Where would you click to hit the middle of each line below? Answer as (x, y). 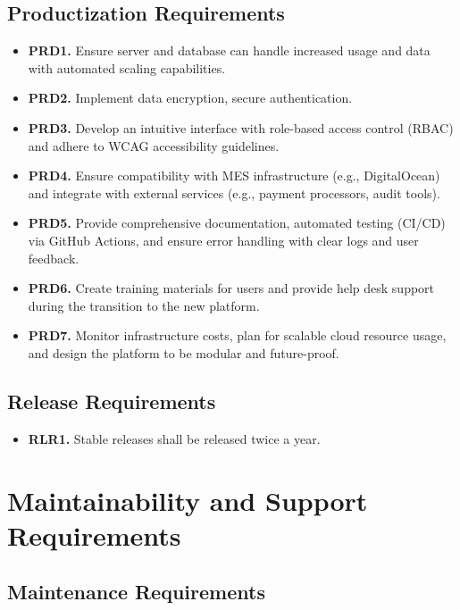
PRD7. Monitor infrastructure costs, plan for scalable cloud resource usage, (237, 335)
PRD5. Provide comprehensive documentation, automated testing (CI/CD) (237, 223)
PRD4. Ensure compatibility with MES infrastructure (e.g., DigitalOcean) (234, 175)
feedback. (54, 258)
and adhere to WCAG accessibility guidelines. (154, 145)
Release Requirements (112, 401)
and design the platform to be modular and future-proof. (184, 352)
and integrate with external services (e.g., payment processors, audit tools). (234, 192)
